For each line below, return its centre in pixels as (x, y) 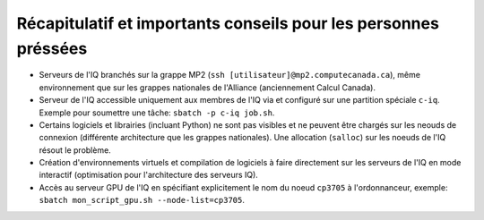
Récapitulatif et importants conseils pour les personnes (228, 23)
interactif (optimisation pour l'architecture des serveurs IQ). (149, 175)
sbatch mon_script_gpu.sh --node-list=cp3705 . (142, 200)
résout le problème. (75, 150)
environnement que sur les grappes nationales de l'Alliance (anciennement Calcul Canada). (207, 87)
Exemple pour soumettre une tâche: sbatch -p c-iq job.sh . (157, 113)
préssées (52, 48)
